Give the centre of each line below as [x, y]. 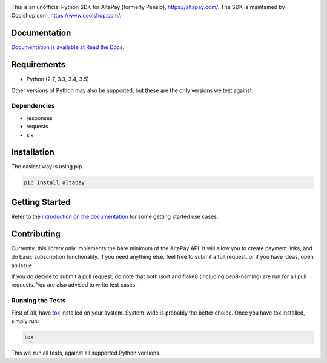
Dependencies [33, 106]
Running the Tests [38, 301]
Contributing [36, 234]
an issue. [22, 265]
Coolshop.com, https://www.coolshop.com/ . [66, 16]
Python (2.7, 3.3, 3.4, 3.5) [58, 79]
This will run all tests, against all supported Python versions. [86, 353]
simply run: [25, 321]
